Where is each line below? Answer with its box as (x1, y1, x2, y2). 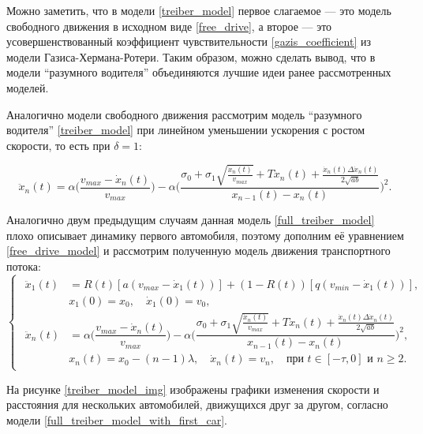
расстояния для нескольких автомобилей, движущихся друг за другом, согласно (6, 396, 388, 413)
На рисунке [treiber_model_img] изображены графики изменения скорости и (6, 380, 380, 397)
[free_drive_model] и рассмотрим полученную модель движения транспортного (6, 242, 391, 259)
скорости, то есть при (6, 137, 110, 153)
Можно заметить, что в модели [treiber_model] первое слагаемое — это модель (6, 2, 391, 18)
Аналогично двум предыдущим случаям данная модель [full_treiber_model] (6, 211, 375, 227)
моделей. (6, 79, 49, 95)
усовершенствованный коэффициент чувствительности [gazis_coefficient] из (6, 33, 371, 50)
